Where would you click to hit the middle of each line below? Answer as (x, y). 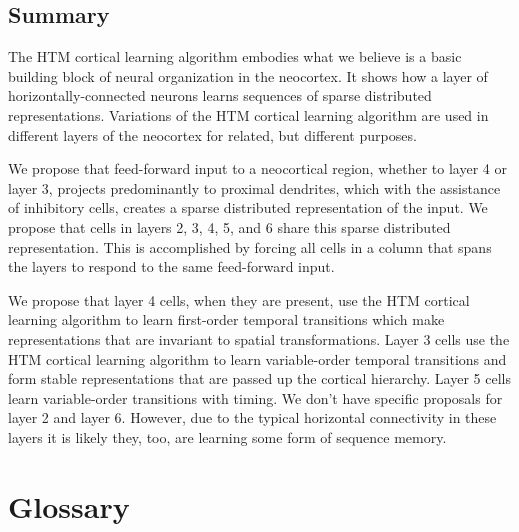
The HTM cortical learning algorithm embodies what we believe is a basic (235, 56)
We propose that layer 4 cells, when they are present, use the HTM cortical (239, 299)
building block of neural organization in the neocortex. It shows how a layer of (248, 75)
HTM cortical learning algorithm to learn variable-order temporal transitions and (257, 358)
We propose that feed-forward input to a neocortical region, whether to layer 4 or (257, 168)
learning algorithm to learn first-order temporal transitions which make (226, 319)
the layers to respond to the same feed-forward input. (171, 266)
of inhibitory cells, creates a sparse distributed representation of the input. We (248, 207)
